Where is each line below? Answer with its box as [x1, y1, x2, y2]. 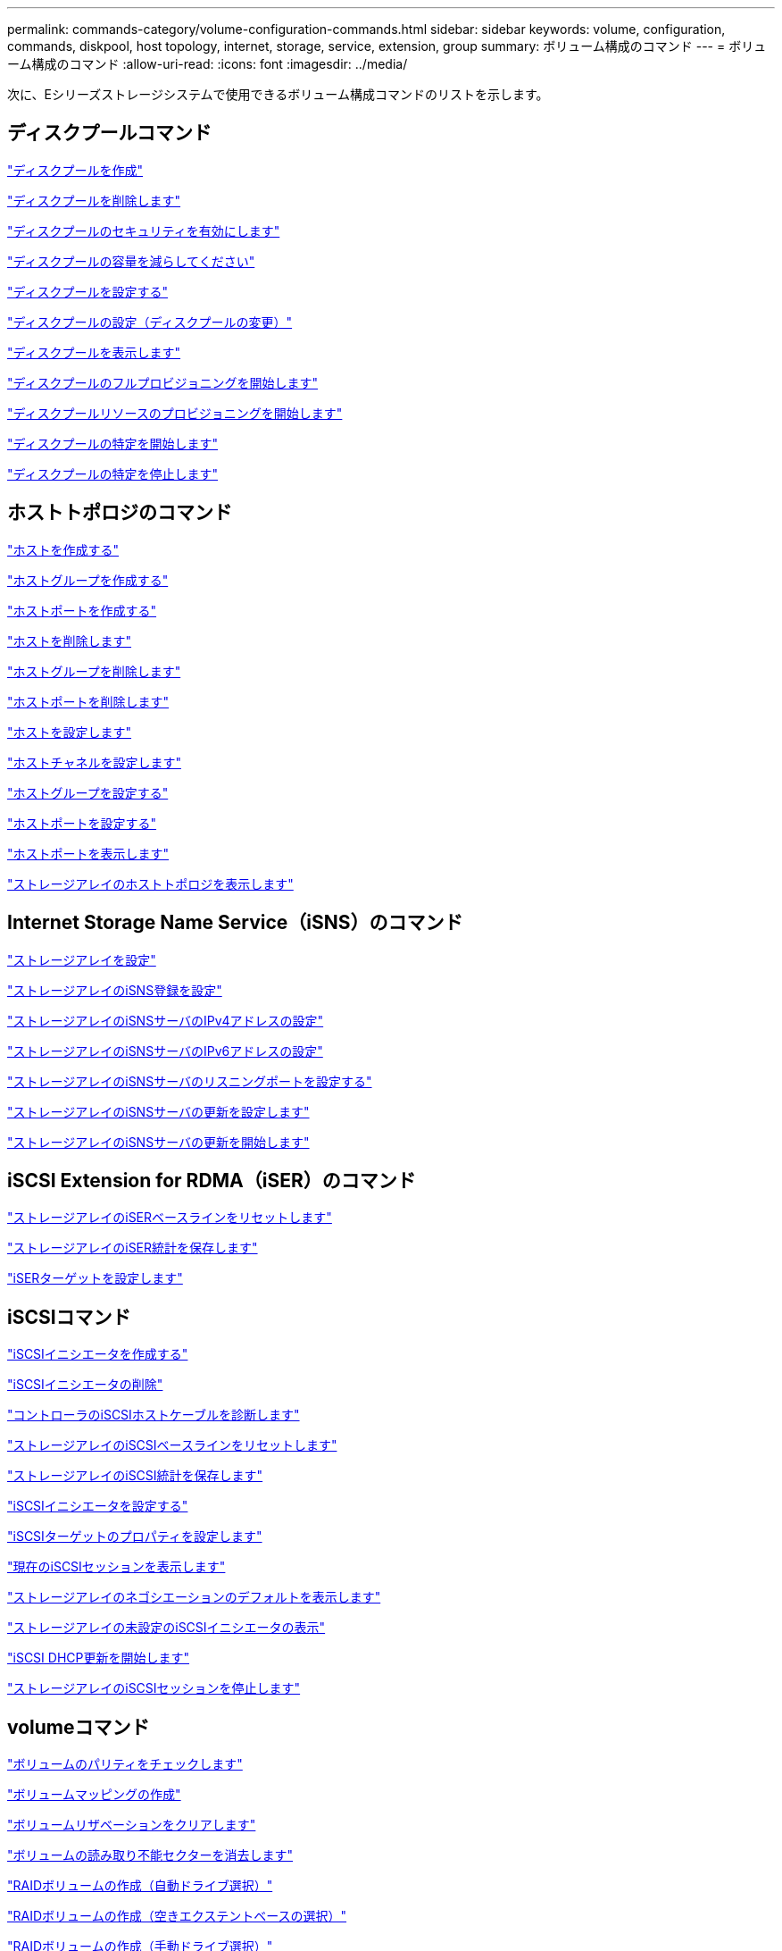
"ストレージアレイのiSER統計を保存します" [7, 1240, 258, 1256]
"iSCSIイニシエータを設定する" [7, 1498, 188, 1514]
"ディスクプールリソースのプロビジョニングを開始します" [7, 405, 343, 421]
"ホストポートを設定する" [7, 815, 157, 831]
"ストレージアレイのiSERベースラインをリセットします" [7, 1210, 332, 1226]
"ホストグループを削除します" [7, 663, 181, 679]
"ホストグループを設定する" [7, 784, 169, 800]
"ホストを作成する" [7, 541, 120, 557]
